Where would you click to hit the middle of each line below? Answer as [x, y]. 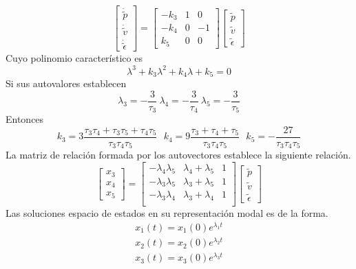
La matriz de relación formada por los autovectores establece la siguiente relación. [178, 155]
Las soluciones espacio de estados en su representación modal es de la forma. [167, 213]
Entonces [25, 119]
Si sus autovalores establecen [66, 83]
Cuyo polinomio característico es [74, 58]
